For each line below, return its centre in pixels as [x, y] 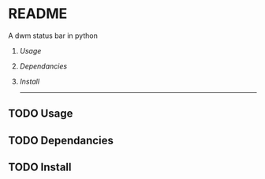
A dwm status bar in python [53, 35]
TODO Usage [41, 114]
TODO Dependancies [61, 140]
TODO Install [40, 168]
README [38, 14]
